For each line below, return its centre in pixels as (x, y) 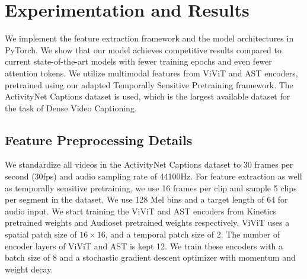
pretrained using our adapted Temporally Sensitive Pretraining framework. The (149, 84)
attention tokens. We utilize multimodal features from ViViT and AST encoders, (151, 73)
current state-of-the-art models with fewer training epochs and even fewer (138, 61)
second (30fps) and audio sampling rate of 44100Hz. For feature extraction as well (153, 176)
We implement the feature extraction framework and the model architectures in (149, 38)
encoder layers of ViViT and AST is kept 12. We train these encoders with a (144, 246)
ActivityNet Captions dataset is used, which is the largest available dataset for (148, 96)
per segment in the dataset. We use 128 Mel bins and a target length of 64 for (146, 199)
